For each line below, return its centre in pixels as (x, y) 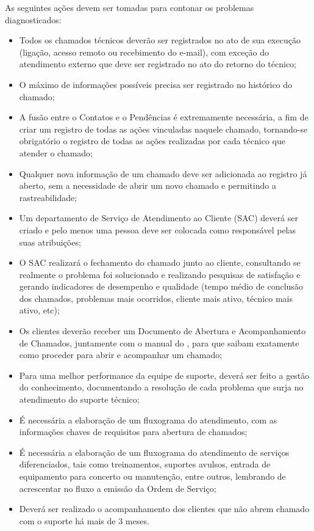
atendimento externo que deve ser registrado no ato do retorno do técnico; (158, 64)
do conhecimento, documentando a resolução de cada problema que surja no (161, 387)
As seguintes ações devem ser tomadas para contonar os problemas (130, 7)
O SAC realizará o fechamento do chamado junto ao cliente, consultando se (160, 262)
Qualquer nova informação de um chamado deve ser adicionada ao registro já (163, 173)
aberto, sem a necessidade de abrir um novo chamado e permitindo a (148, 185)
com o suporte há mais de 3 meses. (84, 520)
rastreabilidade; (48, 197)
